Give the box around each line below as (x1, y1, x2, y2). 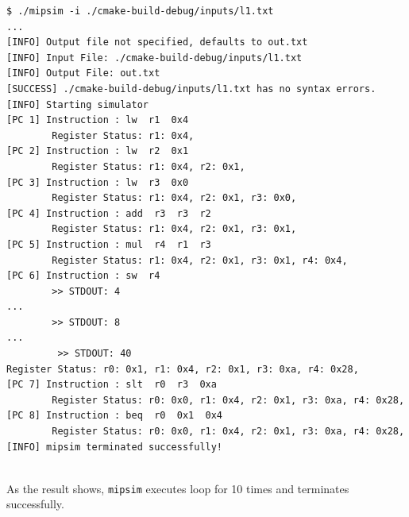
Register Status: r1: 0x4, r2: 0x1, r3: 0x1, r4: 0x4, (52, 254, 348, 266)
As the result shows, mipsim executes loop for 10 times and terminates (6, 480, 349, 496)
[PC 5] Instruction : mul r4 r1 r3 (6, 238, 211, 250)
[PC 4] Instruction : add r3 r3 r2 (6, 207, 211, 219)
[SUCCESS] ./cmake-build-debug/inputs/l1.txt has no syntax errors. (6, 83, 376, 95)
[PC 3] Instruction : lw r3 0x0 (6, 176, 189, 188)
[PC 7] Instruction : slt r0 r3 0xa (6, 379, 217, 391)
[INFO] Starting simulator (6, 98, 149, 110)
